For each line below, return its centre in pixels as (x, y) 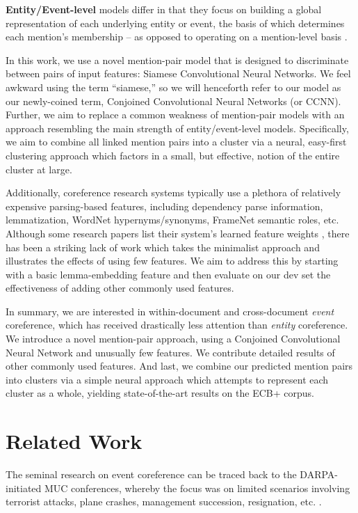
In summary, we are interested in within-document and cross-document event (170, 311)
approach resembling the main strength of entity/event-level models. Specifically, (177, 128)
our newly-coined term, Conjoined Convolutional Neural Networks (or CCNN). (173, 101)
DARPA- (319, 474)
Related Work (74, 441)
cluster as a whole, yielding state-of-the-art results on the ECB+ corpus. (160, 393)
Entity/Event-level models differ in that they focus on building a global (164, 9)
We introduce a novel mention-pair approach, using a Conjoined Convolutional (173, 339)
